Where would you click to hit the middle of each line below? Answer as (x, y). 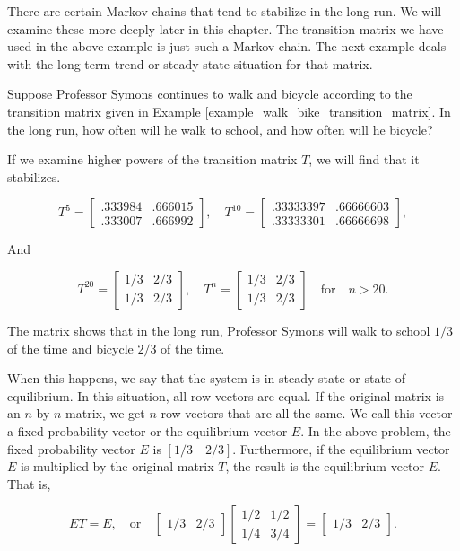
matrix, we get (105, 413)
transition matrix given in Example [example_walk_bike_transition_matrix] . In (229, 111)
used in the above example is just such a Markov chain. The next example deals (227, 46)
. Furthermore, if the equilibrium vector (341, 448)
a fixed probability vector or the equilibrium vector (148, 430)
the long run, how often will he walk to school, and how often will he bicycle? (220, 129)
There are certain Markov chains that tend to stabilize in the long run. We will (225, 11)
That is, (29, 483)
